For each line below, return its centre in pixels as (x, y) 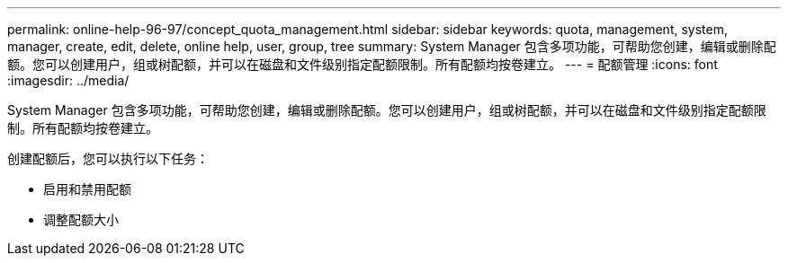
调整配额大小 (81, 219)
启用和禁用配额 (87, 189)
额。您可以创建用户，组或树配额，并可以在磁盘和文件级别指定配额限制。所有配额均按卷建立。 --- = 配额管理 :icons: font (363, 64)
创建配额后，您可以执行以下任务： (108, 158)
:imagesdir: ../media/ (68, 80)
